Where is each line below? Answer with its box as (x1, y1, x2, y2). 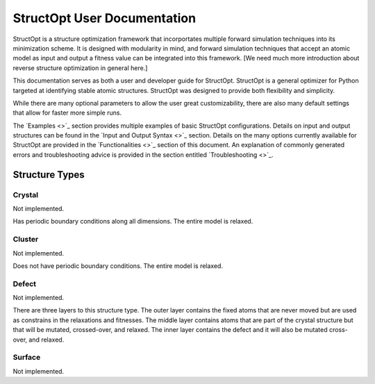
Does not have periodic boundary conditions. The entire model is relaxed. (12, 261, 224, 270)
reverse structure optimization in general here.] (12, 63, 148, 72)
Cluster (12, 235, 39, 244)
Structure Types (12, 169, 85, 181)
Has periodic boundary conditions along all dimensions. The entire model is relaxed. (12, 217, 253, 226)
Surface (12, 353, 41, 362)
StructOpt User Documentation (12, 10, 197, 26)
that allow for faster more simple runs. (12, 108, 122, 117)
